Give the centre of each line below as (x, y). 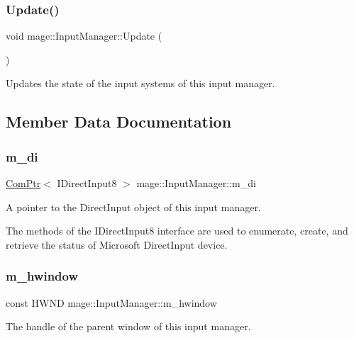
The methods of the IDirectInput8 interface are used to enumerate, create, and (177, 231)
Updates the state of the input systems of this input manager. (140, 83)
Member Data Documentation (119, 122)
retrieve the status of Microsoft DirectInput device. (117, 244)
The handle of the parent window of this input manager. (128, 326)
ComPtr (23, 183)
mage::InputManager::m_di (196, 183)
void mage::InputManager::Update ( (84, 36)
